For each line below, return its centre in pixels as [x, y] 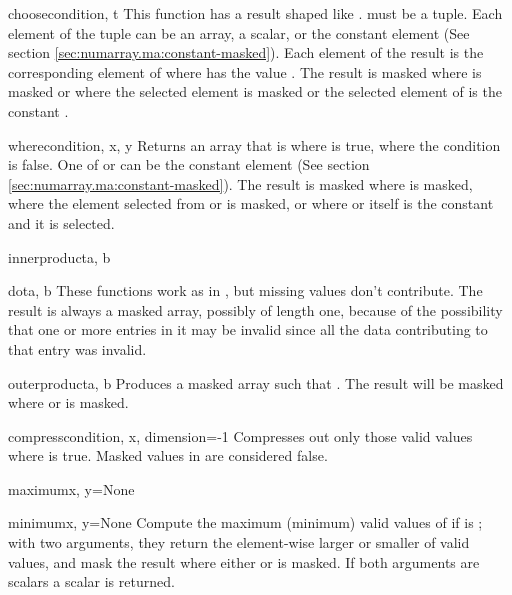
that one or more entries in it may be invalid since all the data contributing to [248, 329]
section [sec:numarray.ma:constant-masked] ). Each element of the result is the [246, 52]
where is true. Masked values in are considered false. [168, 455]
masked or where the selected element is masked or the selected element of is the [255, 91]
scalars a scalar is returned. [91, 581]
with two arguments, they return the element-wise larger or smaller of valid [239, 542]
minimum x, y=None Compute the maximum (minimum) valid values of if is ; [245, 522]
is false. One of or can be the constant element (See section [189, 164]
